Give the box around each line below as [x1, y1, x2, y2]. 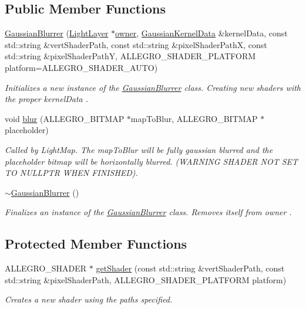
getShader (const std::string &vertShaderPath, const [96, 262, 285, 274]
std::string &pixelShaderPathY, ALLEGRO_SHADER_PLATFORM [5, 50, 256, 62]
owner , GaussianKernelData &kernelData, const [115, 27, 288, 39]
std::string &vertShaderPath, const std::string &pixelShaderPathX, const [5, 38, 267, 50]
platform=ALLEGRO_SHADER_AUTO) [5, 61, 158, 73]
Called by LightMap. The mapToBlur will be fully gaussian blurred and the [5, 143, 273, 155]
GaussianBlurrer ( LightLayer [5, 27, 109, 39]
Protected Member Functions [5, 235, 187, 253]
